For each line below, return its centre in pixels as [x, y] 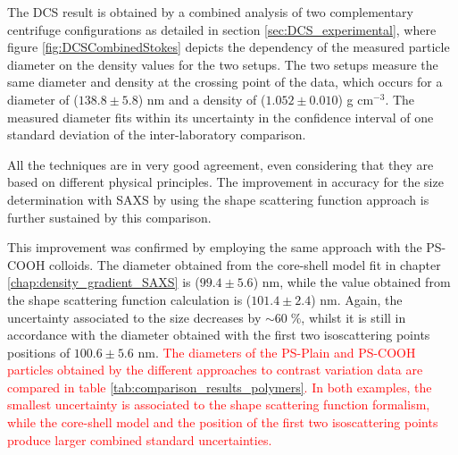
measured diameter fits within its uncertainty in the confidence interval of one [221, 117]
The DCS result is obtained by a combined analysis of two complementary [210, 12]
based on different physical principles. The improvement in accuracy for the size [225, 182]
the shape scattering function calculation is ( [129, 299]
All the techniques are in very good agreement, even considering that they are [221, 164]
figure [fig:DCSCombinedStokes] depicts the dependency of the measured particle [229, 47]
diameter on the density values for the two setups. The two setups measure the [223, 64]
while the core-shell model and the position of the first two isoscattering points [223, 422]
